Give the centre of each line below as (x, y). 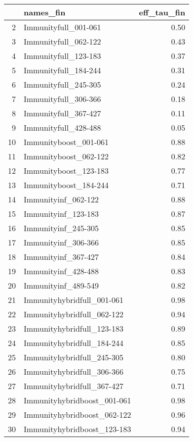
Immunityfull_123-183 (62, 56)
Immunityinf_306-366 (61, 242)
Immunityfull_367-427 (62, 113)
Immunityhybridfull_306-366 (74, 371)
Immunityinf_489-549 (61, 285)
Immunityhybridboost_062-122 (77, 415)
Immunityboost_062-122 (66, 156)
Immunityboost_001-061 (66, 142)
